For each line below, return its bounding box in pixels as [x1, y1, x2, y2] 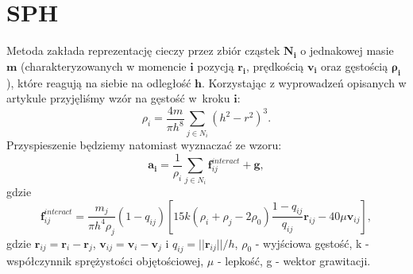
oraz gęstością [321, 57, 388, 74]
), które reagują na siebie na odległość [6, 74, 191, 91]
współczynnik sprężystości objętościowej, [6, 253, 204, 269]
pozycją [197, 57, 234, 74]
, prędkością [245, 57, 304, 74]
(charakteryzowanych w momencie [21, 57, 187, 74]
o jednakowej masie [300, 42, 394, 59]
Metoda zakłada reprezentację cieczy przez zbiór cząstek [6, 42, 280, 59]
